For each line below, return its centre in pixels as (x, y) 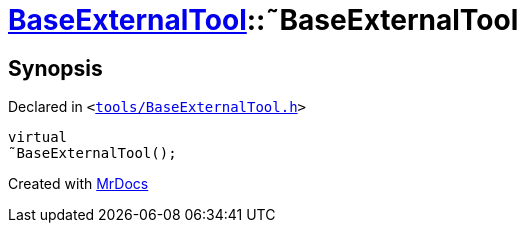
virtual (38, 137)
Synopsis (55, 68)
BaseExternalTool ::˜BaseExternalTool (263, 20)
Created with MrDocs (78, 184)
